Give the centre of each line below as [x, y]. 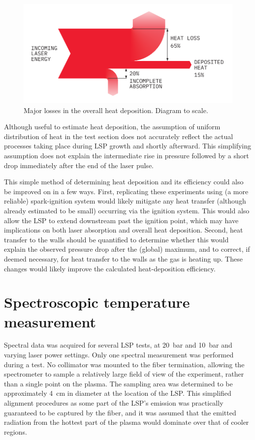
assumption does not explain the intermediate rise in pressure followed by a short [127, 156]
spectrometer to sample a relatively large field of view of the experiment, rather [124, 374]
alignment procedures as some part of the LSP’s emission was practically [114, 403]
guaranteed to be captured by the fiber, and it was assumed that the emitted [120, 412]
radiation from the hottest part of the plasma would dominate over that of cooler [127, 422]
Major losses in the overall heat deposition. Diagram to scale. [116, 110]
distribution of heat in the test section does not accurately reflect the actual [119, 136]
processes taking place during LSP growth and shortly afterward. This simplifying [128, 146]
